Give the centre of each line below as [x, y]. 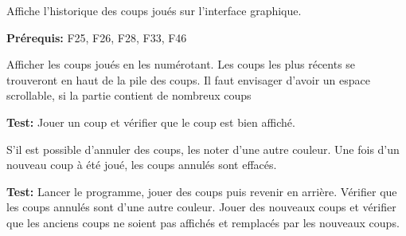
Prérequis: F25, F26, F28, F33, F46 [97, 37]
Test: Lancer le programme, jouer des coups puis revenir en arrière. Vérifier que [202, 191]
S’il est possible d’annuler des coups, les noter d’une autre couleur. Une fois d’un [203, 149]
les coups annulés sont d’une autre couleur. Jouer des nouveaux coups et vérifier [201, 207]
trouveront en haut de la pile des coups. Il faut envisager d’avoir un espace [189, 79]
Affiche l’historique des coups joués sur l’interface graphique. [154, 10]
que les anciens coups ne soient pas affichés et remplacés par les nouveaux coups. [203, 222]
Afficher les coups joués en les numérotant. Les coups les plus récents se [181, 64]
